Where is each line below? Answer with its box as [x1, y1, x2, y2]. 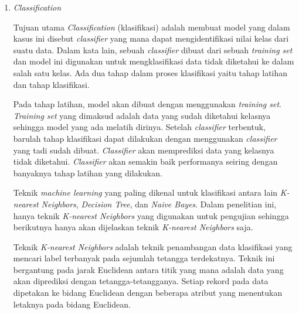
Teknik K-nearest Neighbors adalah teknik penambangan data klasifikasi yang [13, 240, 293, 252]
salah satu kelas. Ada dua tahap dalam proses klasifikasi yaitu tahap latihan [13, 66, 288, 78]
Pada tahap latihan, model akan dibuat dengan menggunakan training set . [13, 98, 282, 110]
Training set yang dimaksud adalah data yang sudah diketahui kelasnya [13, 109, 271, 121]
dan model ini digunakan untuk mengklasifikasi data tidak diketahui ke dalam [13, 55, 294, 67]
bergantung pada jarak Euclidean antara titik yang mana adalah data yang [13, 263, 284, 275]
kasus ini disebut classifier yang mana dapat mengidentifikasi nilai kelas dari [13, 32, 289, 45]
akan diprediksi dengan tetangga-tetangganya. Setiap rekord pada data [13, 275, 269, 287]
